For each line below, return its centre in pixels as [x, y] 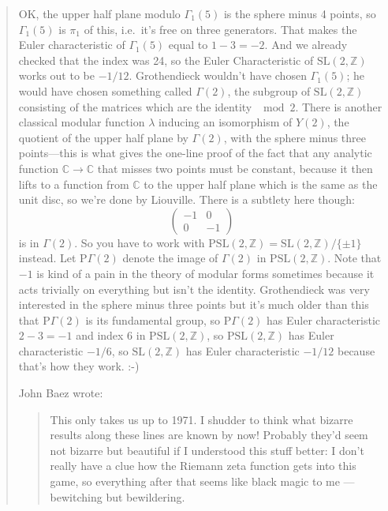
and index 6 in [111, 335]
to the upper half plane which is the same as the [261, 184]
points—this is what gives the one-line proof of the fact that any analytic [195, 153]
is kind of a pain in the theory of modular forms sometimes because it [205, 273]
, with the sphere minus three [295, 137]
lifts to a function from [74, 184]
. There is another [339, 106]
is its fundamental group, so [153, 319]
